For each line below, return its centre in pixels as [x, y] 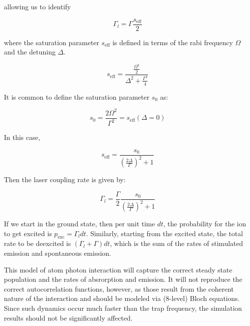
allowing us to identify [38, 6]
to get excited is [28, 233]
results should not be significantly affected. [68, 317]
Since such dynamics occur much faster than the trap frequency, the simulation [123, 308]
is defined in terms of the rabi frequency [173, 42]
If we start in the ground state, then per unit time [80, 224]
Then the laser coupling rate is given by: [65, 179]
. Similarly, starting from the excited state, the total [165, 233]
